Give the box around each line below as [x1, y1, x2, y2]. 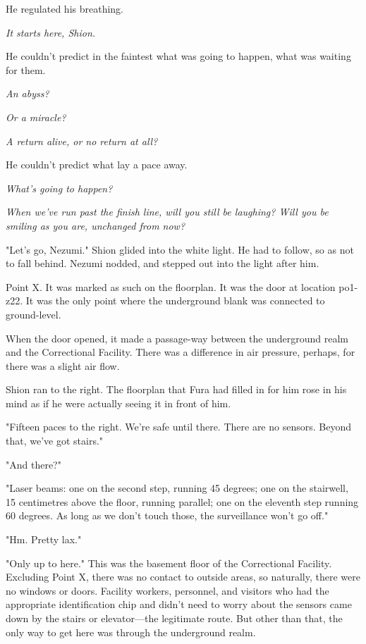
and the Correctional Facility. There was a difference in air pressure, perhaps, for [6, 345, 355, 359]
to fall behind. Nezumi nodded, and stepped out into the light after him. [6, 256, 319, 271]
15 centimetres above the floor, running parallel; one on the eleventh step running [6, 494, 359, 509]
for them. [6, 62, 46, 77]
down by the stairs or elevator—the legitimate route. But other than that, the [6, 611, 343, 625]
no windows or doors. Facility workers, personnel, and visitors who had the [6, 583, 329, 597]
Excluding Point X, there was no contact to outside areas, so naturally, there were [6, 569, 360, 584]
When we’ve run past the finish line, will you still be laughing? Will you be [6, 204, 329, 219]
